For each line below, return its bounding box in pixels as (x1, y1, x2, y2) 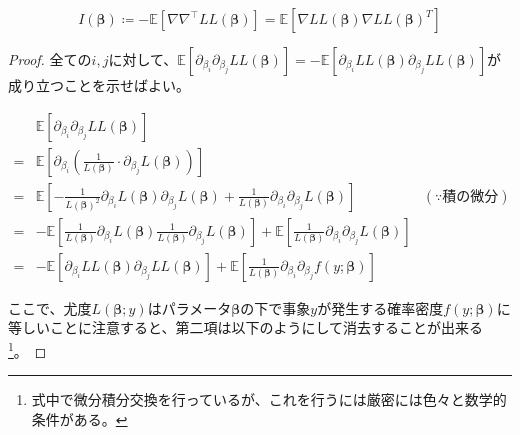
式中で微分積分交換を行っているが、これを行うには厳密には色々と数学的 (31, 389, 507, 410)
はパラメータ (147, 297, 232, 318)
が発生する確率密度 (317, 297, 444, 318)
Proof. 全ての (8, 49, 92, 69)
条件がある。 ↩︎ (31, 408, 128, 429)
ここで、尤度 (8, 297, 92, 318)
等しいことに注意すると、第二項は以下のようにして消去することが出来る (8, 317, 484, 338)
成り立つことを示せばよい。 (8, 75, 190, 95)
